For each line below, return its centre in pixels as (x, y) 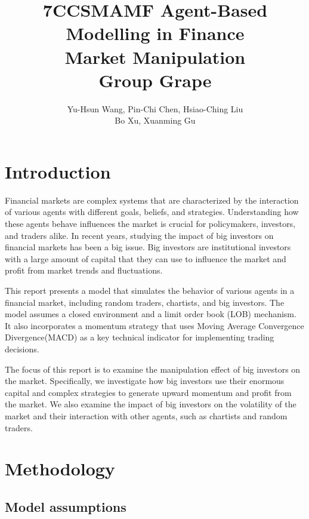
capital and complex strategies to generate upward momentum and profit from (148, 392)
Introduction (58, 171)
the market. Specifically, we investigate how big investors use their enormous (145, 381)
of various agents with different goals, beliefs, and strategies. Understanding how (152, 212)
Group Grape (155, 80)
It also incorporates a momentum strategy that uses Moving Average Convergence (154, 325)
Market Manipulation (155, 56)
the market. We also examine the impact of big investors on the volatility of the (151, 404)
